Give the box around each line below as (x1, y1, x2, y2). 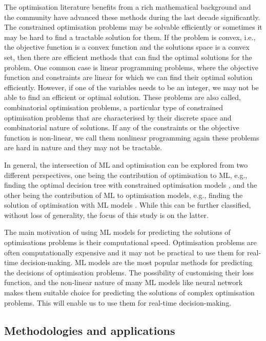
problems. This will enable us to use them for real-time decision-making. (4, 297, 232, 308)
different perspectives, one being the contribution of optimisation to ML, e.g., (4, 169, 248, 180)
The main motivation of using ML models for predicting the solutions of (4, 227, 231, 237)
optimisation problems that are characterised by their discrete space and (4, 112, 232, 123)
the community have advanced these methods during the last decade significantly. (4, 11, 260, 22)
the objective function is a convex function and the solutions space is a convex (4, 42, 250, 52)
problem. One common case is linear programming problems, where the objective (4, 62, 258, 72)
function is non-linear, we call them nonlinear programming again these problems (4, 132, 259, 143)
